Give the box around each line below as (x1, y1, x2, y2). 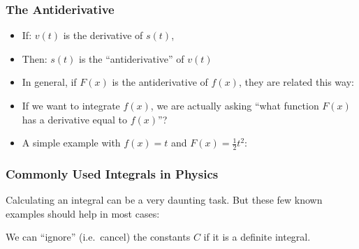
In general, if (22, 75, 77, 89)
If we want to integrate (22, 98, 120, 112)
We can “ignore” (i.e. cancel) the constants (6, 229, 191, 244)
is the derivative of (63, 28, 143, 43)
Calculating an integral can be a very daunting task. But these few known (6, 193, 323, 207)
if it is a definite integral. (203, 229, 311, 244)
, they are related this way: (238, 75, 354, 89)
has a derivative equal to (22, 112, 128, 126)
